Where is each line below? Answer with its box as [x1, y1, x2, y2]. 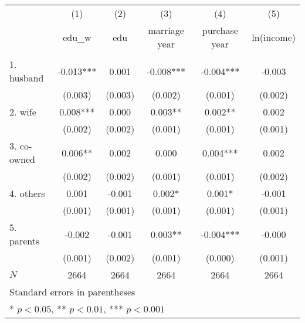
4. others [9, 186, 45, 200]
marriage [148, 23, 184, 37]
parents [9, 234, 40, 247]
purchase [202, 23, 238, 37]
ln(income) [252, 30, 296, 44]
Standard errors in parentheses [9, 285, 135, 298]
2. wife [9, 105, 36, 118]
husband [9, 71, 44, 84]
